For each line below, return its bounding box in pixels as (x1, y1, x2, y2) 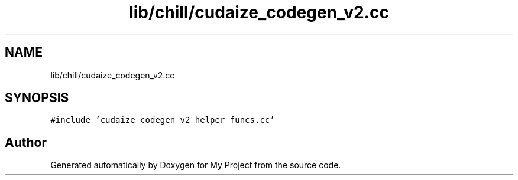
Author (5, 135, 47, 150)
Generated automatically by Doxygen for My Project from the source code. (50, 160, 341, 171)
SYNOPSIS (5, 90, 69, 106)
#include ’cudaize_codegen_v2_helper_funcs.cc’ (50, 115, 275, 125)
